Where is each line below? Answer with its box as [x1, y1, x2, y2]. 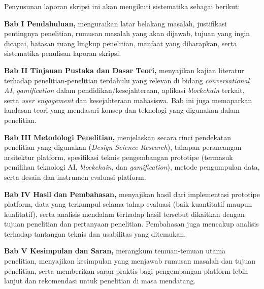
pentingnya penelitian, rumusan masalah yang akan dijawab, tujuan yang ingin [4, 28, 250, 39]
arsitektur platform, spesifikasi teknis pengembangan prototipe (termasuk [4, 151, 233, 162]
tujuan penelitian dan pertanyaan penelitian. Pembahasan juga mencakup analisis [4, 218, 259, 229]
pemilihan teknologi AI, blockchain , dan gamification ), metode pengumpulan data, [4, 162, 260, 172]
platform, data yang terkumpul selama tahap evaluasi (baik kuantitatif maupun [4, 199, 252, 209]
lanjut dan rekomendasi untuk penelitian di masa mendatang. [4, 275, 196, 286]
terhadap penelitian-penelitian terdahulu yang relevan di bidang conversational [4, 75, 250, 85]
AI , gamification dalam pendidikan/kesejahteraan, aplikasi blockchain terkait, [4, 85, 245, 95]
